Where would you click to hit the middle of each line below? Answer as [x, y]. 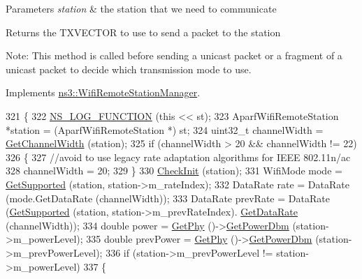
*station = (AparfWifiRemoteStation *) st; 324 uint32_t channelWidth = [165, 129]
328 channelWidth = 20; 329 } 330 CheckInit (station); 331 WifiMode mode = [174, 171]
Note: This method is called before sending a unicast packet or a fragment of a [174, 55]
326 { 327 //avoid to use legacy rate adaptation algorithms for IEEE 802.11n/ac [178, 157]
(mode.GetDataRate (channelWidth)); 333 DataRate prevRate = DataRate [168, 198]
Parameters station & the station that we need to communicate [141, 8]
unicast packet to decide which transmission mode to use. [129, 69]
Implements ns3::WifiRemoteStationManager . [103, 92]
